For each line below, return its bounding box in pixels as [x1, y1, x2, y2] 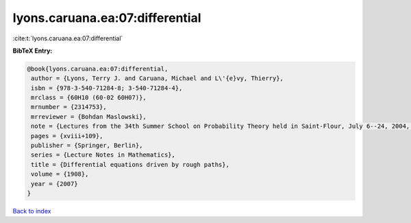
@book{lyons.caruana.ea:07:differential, [27, 65, 169, 73]
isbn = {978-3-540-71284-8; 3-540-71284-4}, [31, 84, 183, 92]
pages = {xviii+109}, [31, 132, 103, 140]
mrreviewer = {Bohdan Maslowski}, [31, 113, 147, 120]
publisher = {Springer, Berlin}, [31, 142, 143, 150]
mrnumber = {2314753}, [31, 103, 108, 111]
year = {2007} [31, 180, 78, 187]
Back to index [12, 207, 51, 215]
